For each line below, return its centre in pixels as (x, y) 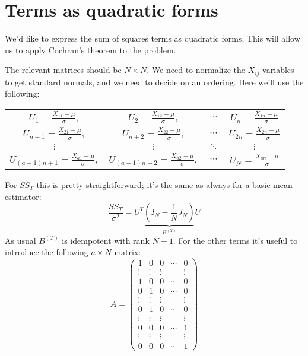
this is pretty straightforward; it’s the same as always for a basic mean (164, 184)
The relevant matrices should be (63, 70)
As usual (20, 240)
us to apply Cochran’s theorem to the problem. (91, 50)
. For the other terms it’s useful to (235, 240)
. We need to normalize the (196, 70)
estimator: (23, 196)
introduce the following (47, 252)
